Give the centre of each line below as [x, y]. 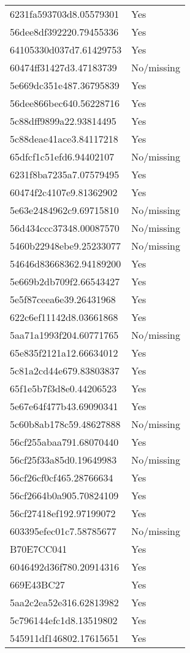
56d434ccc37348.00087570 [65, 228]
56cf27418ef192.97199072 [63, 513]
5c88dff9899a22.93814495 [63, 121]
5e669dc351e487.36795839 [65, 85]
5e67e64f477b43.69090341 [64, 406]
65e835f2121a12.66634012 [64, 353]
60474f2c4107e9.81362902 [64, 192]
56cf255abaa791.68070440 [64, 442]
